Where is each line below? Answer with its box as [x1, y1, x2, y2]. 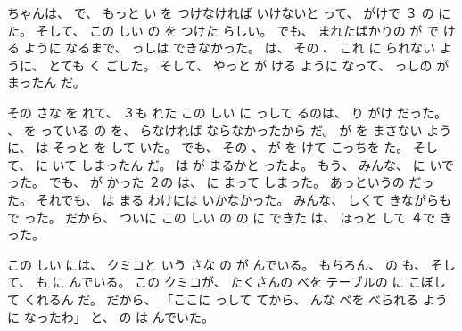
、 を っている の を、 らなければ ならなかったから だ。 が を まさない [7, 120, 423, 139]
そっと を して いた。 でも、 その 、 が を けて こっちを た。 [52, 138, 409, 157]
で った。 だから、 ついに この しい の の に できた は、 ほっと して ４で [7, 207, 436, 226]
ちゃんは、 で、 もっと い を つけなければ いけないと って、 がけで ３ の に [7, 4, 451, 21]
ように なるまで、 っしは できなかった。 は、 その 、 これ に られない [23, 38, 436, 57]
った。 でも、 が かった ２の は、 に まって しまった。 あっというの [7, 173, 405, 191]
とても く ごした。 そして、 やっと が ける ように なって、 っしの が [48, 55, 450, 74]
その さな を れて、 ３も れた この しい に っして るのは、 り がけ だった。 [7, 102, 448, 121]
